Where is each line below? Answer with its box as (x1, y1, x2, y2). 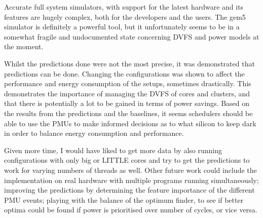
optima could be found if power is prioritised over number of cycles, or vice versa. (4, 204, 257, 215)
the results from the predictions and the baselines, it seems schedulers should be (4, 107, 253, 118)
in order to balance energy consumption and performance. (4, 128, 184, 138)
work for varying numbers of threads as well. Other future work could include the (4, 164, 257, 175)
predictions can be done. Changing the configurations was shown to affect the (4, 68, 245, 79)
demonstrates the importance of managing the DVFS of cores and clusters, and (4, 88, 250, 98)
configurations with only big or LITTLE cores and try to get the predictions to (4, 155, 250, 165)
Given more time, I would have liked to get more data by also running (4, 144, 222, 155)
